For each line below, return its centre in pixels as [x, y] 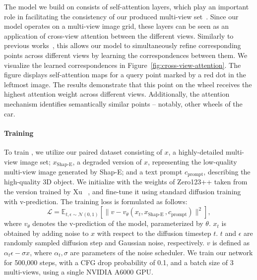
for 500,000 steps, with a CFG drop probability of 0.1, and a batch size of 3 [119, 262]
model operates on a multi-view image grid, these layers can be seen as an [117, 26]
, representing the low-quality [193, 161]
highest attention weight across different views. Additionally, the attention [117, 94]
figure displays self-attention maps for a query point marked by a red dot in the [125, 75]
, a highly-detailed [196, 151]
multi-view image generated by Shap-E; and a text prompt [93, 171]
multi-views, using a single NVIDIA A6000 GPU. [79, 272]
